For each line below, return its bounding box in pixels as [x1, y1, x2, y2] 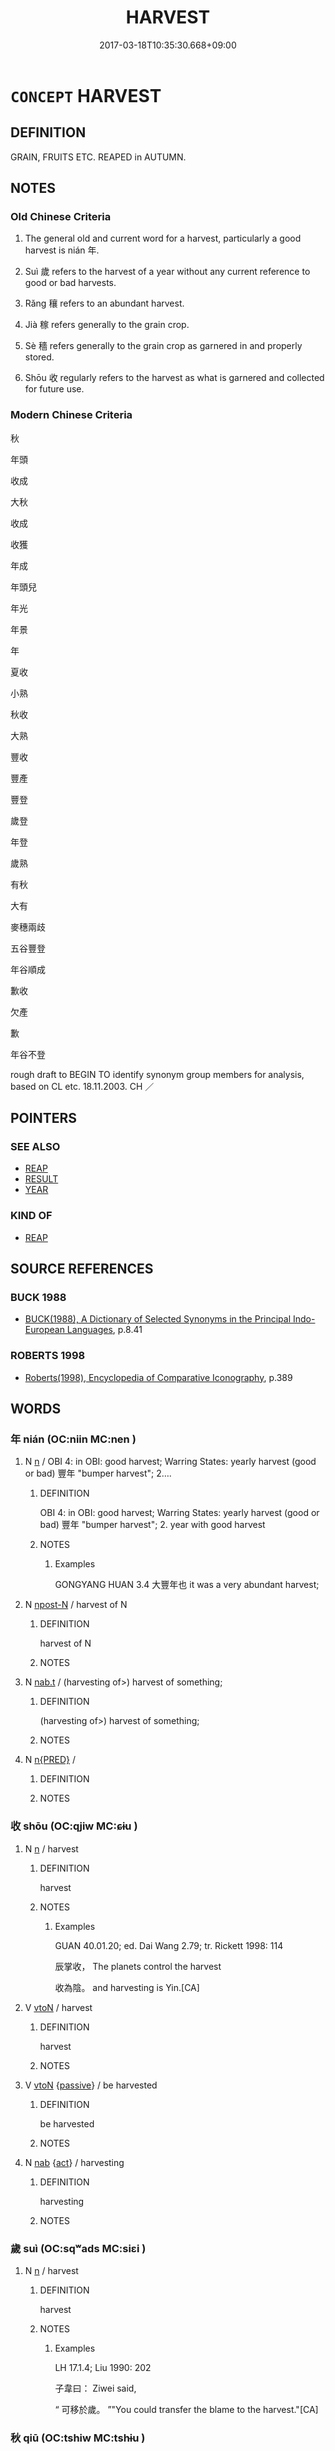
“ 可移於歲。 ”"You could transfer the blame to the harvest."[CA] [54, 2403, 319, 2415]
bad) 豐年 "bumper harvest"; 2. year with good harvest [39, 1519, 266, 1531]
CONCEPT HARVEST [10, 84, 162, 107]
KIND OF [10, 1209, 53, 1223]
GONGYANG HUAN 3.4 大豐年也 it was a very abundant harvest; [54, 1579, 320, 1591]
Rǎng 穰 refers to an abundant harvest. [24, 297, 185, 310]
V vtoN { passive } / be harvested [24, 2079, 158, 2091]
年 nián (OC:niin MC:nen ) [10, 1432, 137, 1446]
